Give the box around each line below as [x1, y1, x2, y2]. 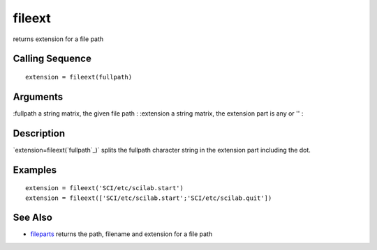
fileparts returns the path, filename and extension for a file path [30, 230, 213, 238]
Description [13, 127, 66, 139]
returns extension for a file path [13, 35, 104, 43]
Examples [13, 164, 57, 175]
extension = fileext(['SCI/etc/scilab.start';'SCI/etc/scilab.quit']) [25, 194, 272, 202]
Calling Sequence [13, 53, 92, 65]
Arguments [13, 91, 64, 102]
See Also [13, 212, 52, 224]
